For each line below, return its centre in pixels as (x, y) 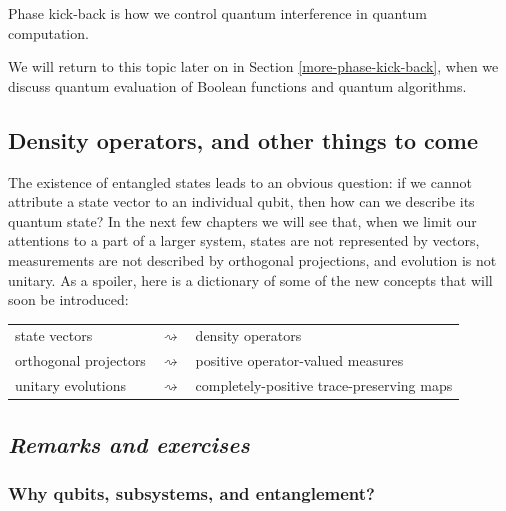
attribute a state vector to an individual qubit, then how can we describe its (241, 201)
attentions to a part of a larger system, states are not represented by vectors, (244, 240)
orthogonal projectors (80, 360)
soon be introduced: (68, 299)
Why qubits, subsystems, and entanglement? (191, 492)
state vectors (54, 335)
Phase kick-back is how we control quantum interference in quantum (217, 13)
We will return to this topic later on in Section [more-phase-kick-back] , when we (253, 66)
